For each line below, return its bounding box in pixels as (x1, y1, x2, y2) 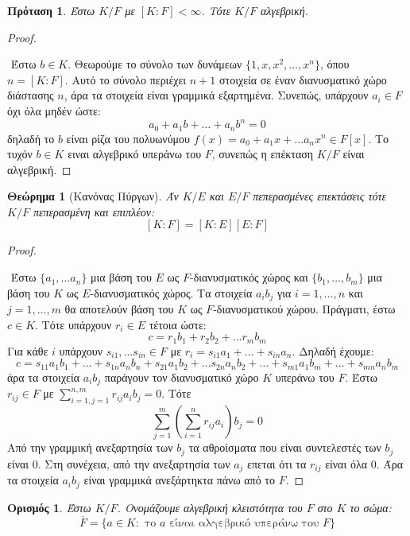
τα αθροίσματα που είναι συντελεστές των (188, 439, 381, 456)
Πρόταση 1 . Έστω (7, 2, 95, 18)
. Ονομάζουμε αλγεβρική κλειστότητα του (117, 499, 303, 515)
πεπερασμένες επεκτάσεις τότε (253, 188, 386, 204)
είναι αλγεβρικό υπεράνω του (169, 517, 319, 529)
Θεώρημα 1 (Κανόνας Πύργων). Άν (7, 188, 179, 204)
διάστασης (7, 87, 54, 103)
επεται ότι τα (247, 455, 307, 472)
